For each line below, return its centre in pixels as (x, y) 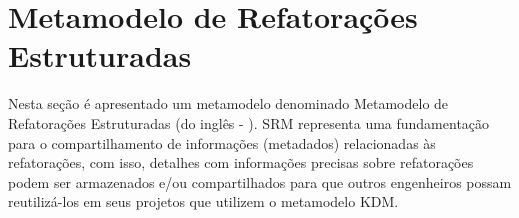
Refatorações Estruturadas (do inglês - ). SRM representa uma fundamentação (249, 122)
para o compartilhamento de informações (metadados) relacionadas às (222, 142)
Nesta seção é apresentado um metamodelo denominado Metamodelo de (228, 103)
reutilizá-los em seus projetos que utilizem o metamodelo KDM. (203, 201)
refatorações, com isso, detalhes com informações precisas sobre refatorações (241, 162)
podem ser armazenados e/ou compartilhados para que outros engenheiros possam (260, 181)
